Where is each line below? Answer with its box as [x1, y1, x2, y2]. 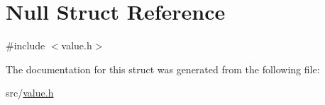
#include [6, 38, 45, 53]
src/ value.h [6, 85, 54, 100]
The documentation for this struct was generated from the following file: [6, 61, 320, 76]
